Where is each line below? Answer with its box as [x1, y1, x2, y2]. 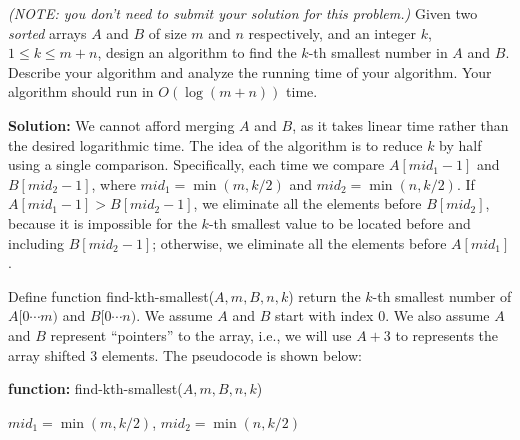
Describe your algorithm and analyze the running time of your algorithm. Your [8, 61, 492, 82]
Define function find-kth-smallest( [8, 285, 215, 306]
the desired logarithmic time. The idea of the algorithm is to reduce [8, 134, 423, 155]
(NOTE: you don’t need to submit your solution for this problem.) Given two [8, 3, 478, 23]
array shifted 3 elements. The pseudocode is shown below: [8, 344, 362, 365]
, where [91, 173, 136, 194]
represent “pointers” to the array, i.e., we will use [50, 324, 352, 345]
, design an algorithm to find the [97, 42, 297, 63]
